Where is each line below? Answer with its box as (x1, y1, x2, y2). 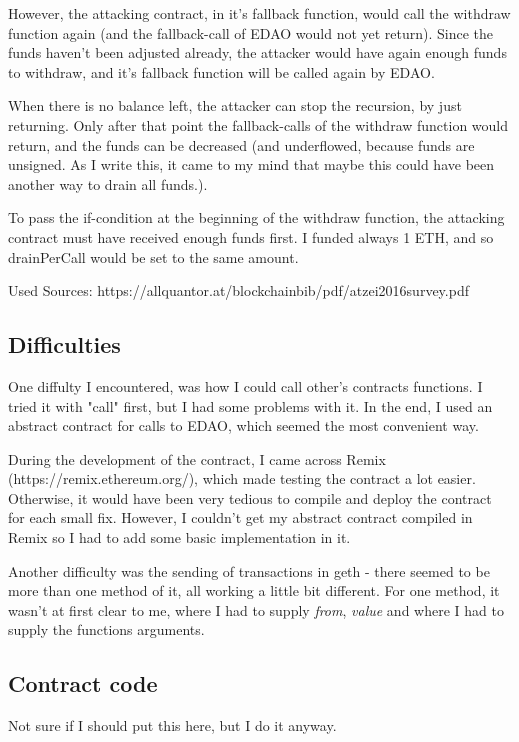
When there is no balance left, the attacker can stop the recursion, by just (8, 95, 462, 116)
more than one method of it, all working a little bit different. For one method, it (8, 580, 500, 601)
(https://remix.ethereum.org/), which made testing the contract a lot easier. (8, 468, 476, 489)
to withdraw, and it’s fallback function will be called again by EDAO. (8, 61, 435, 82)
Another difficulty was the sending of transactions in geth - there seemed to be (8, 560, 490, 581)
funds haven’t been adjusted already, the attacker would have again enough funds (8, 42, 507, 63)
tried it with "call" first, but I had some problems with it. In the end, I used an (8, 395, 493, 416)
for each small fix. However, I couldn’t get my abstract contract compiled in (8, 507, 473, 528)
